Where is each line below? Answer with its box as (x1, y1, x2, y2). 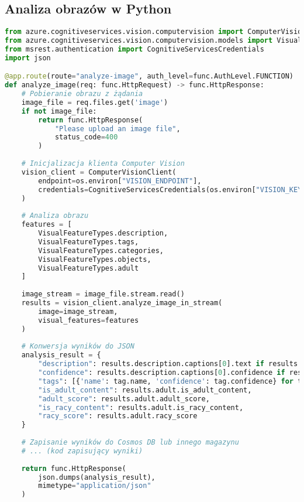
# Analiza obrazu (21, 211, 89, 220)
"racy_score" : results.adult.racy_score (38, 412, 198, 421)
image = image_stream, (38, 307, 118, 316)
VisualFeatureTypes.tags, (38, 237, 139, 246)
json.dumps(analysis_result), (38, 473, 156, 481)
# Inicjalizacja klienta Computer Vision (21, 159, 185, 168)
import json (5, 53, 51, 62)
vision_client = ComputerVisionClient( (21, 168, 177, 176)
